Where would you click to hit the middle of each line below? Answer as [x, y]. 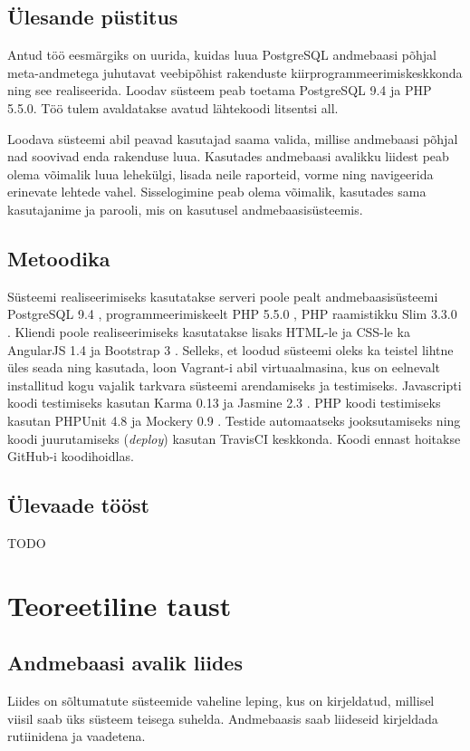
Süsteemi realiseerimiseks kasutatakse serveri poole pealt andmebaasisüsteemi [223, 296]
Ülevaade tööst [78, 505]
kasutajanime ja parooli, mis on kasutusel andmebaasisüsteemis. [185, 209]
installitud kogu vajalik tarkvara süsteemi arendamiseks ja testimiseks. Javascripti [235, 385]
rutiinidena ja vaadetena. [77, 736]
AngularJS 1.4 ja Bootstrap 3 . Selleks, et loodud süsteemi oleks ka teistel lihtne [230, 349]
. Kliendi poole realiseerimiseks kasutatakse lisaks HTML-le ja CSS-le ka [209, 331]
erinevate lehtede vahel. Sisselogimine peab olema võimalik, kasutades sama [217, 192]
